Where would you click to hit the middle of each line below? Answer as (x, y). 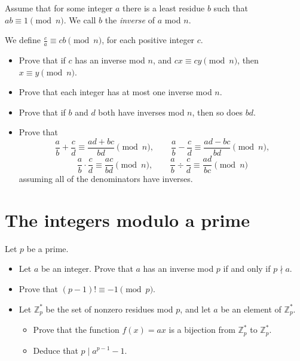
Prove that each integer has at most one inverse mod (115, 92)
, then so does (218, 112)
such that (231, 8)
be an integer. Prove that (87, 269)
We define (23, 40)
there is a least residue (164, 8)
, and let (195, 309)
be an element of (251, 309)
